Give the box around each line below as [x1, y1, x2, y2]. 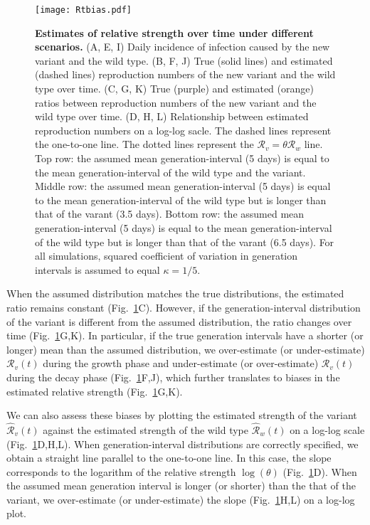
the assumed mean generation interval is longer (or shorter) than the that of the [6, 478, 356, 493]
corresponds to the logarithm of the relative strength [6, 464, 236, 479]
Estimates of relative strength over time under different [35, 25, 314, 40]
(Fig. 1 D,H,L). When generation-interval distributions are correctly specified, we [6, 436, 359, 451]
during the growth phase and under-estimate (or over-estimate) [43, 356, 319, 371]
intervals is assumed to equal [35, 262, 160, 277]
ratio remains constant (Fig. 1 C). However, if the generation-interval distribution [6, 299, 361, 314]
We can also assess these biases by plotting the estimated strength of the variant [6, 408, 357, 423]
